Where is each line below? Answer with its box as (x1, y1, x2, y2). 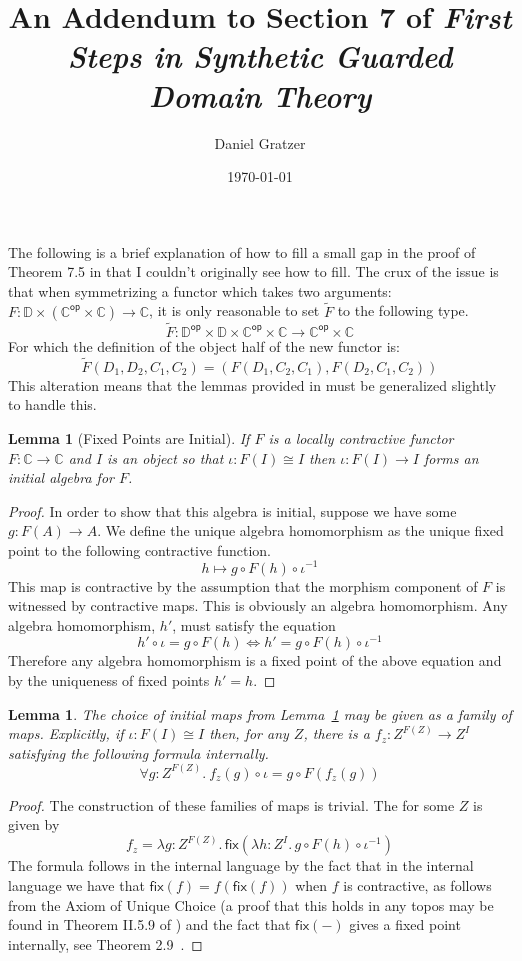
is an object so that (107, 447, 224, 468)
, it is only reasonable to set (149, 300, 320, 321)
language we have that (8, 875, 145, 896)
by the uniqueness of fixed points (8, 670, 210, 690)
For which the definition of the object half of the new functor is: (8, 335, 400, 356)
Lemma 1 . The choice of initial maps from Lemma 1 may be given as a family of (8, 703, 512, 724)
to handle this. (8, 394, 97, 415)
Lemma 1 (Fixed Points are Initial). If (8, 427, 250, 448)
